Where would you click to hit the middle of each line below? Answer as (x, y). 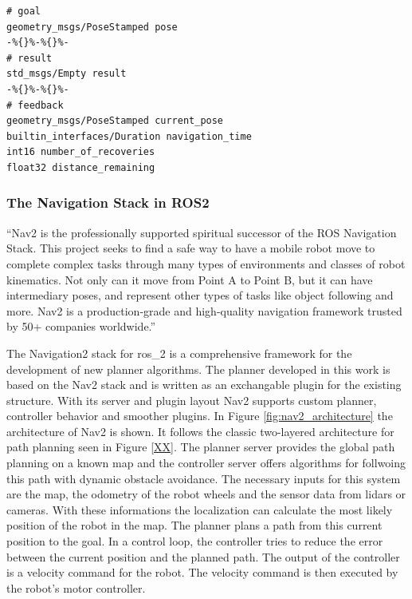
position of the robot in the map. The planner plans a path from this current (194, 525)
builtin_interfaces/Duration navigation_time (129, 136)
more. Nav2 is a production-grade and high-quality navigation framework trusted (204, 310)
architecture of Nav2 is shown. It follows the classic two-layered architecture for (200, 431)
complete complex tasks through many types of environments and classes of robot (206, 263)
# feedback (35, 105)
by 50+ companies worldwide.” (81, 326)
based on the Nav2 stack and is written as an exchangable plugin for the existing (204, 385)
